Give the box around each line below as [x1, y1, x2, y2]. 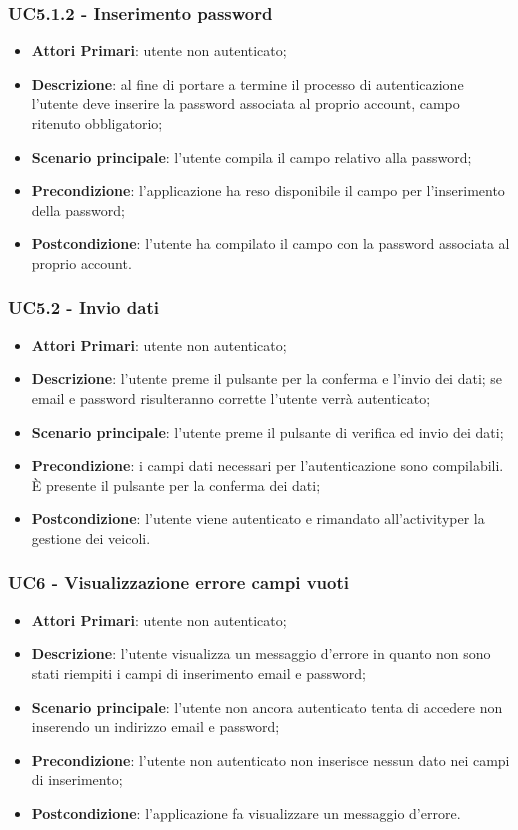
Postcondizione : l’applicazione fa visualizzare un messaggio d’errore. [31, 802, 461, 823]
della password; [31, 199, 125, 220]
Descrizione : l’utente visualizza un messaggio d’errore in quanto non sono [31, 643, 491, 664]
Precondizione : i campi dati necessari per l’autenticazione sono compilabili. [31, 455, 504, 476]
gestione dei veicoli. [31, 527, 151, 548]
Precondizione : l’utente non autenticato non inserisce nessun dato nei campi [31, 749, 510, 770]
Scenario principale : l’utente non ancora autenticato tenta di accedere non [31, 696, 503, 717]
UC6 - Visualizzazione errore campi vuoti [8, 570, 349, 595]
